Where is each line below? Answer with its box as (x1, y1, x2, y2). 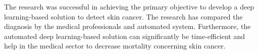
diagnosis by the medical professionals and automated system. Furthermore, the (4, 21, 251, 31)
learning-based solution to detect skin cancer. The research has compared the (4, 11, 243, 21)
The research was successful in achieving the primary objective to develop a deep (4, 1, 254, 11)
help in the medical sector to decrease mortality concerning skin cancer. (4, 40, 226, 51)
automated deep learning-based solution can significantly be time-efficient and (4, 30, 245, 41)
